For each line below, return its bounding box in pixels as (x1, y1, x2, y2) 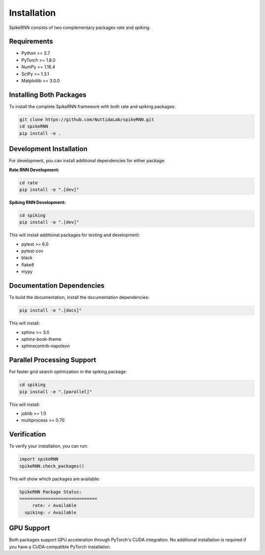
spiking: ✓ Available (25, 509, 77, 515)
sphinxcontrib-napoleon (21, 343, 70, 349)
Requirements (9, 37, 53, 46)
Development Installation (9, 145, 88, 153)
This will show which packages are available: (9, 476, 100, 482)
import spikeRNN (19, 456, 59, 462)
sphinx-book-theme (21, 336, 61, 342)
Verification (9, 430, 46, 438)
